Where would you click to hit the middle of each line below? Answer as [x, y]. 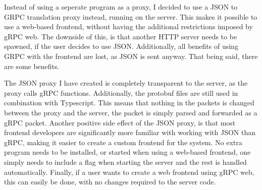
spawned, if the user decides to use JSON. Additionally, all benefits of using [121, 46]
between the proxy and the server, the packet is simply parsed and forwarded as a [131, 112]
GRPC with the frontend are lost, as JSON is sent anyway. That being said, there [131, 56]
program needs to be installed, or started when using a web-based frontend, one [127, 152]
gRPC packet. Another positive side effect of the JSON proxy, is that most [120, 122]
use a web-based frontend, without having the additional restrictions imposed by [128, 26]
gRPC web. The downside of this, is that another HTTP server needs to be [121, 36]
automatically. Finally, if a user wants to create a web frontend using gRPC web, [129, 172]
